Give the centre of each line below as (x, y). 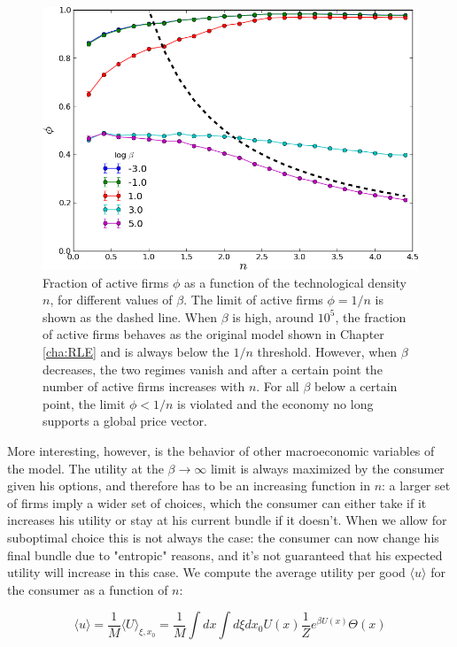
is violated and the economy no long (275, 403)
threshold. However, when (327, 352)
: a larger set (416, 485)
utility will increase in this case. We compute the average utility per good (206, 572)
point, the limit (84, 403)
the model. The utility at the (85, 468)
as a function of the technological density (295, 282)
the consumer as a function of (88, 589)
